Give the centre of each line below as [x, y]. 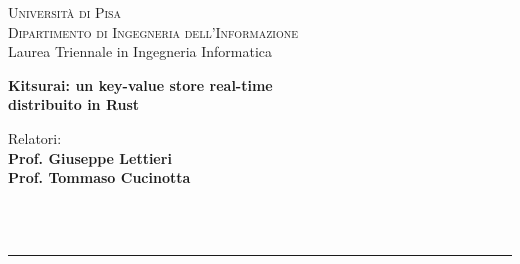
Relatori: [35, 137]
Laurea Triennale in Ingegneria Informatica [140, 51]
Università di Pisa [65, 12]
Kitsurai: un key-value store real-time [140, 84]
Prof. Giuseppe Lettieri [90, 157]
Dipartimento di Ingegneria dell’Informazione [153, 31]
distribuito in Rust [74, 104]
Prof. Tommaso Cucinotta [99, 177]
